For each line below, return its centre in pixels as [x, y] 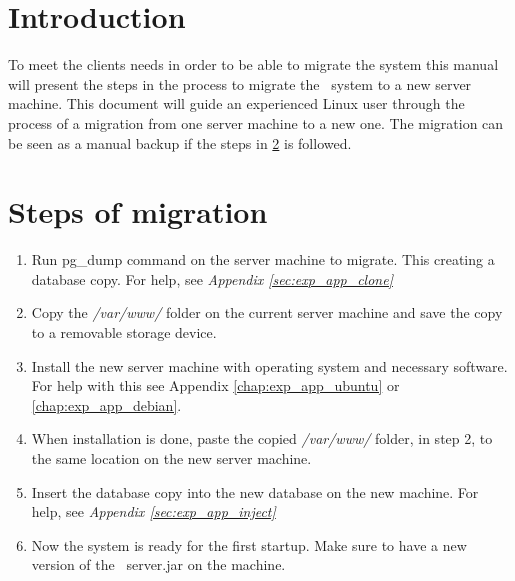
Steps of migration [138, 211]
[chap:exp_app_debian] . [106, 404]
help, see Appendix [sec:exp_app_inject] [153, 511]
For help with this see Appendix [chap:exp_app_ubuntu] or [215, 385]
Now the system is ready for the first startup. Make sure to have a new [249, 544]
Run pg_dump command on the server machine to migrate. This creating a [263, 259]
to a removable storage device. [124, 332]
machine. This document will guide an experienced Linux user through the [236, 103]
